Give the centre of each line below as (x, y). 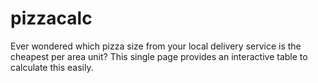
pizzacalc (51, 18)
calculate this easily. (52, 67)
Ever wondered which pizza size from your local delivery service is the (156, 46)
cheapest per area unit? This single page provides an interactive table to (159, 56)
